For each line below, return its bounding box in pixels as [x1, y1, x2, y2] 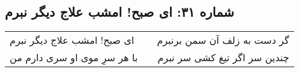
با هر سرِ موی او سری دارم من [10, 50, 138, 65]
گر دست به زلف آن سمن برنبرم [157, 33, 289, 47]
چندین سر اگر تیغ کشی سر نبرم [157, 50, 289, 65]
